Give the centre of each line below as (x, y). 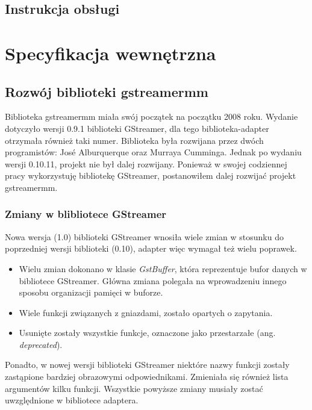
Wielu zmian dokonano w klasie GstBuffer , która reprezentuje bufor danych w (163, 268)
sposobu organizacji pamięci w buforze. (91, 292)
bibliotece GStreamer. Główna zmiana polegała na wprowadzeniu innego (153, 280)
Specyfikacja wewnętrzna (111, 53)
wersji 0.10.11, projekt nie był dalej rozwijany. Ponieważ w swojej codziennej (146, 163)
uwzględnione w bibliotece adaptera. (72, 400)
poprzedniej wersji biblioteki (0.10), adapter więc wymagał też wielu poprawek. (151, 248)
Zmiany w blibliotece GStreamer (86, 214)
